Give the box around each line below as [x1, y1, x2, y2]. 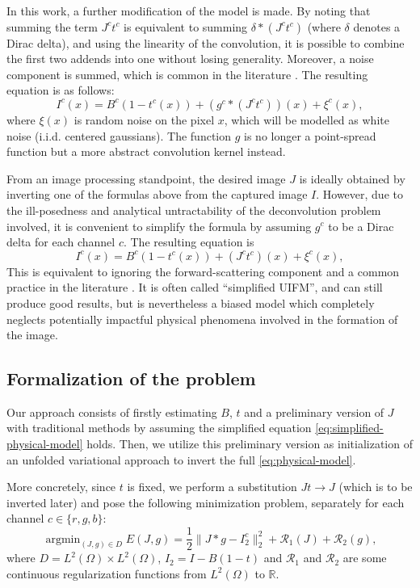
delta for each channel [6, 233, 115, 250]
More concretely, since [6, 478, 116, 495]
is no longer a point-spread [244, 127, 376, 144]
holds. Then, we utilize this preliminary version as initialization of [86, 435, 413, 452]
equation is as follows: [6, 82, 115, 99]
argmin [45, 533, 81, 545]
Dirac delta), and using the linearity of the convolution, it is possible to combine [6, 34, 405, 51]
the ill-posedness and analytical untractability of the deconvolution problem [6, 201, 381, 218]
